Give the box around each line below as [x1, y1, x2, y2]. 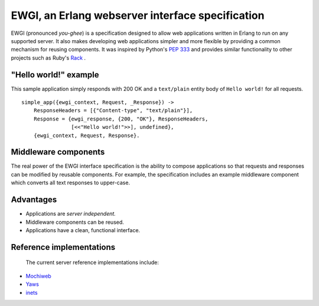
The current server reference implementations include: [25, 259, 159, 266]
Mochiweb [25, 272, 51, 279]
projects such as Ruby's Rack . [11, 54, 86, 61]
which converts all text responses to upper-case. [11, 179, 130, 186]
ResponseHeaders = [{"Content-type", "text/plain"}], [33, 107, 193, 114]
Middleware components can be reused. [25, 219, 124, 226]
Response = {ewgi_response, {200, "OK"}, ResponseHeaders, [33, 115, 209, 122]
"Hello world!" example [11, 70, 99, 80]
